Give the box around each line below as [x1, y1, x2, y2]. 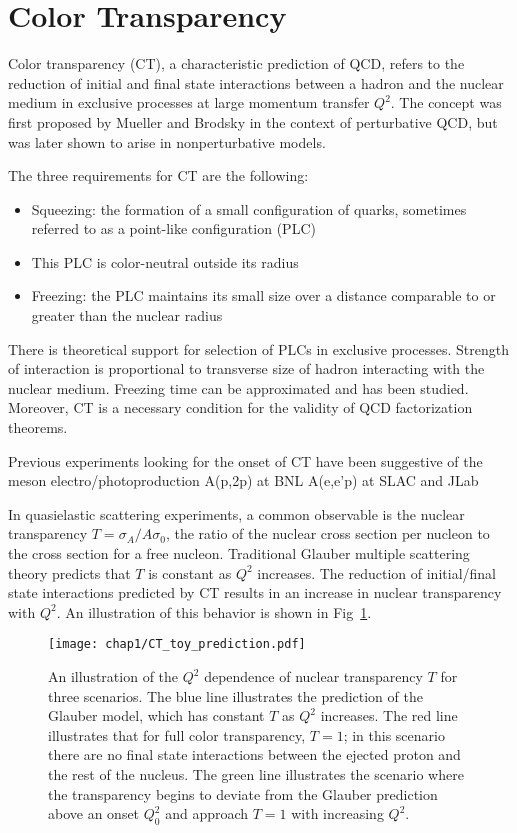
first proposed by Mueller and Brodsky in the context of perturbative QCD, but [8, 111, 498, 132]
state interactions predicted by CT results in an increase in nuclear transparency [8, 582, 502, 603]
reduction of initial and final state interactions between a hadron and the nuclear [8, 72, 504, 93]
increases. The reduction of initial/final [257, 562, 496, 583]
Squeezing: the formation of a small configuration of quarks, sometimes [31, 198, 467, 219]
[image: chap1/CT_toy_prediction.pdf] [48, 637, 306, 652]
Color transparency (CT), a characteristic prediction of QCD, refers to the [8, 53, 465, 74]
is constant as [148, 562, 232, 583]
